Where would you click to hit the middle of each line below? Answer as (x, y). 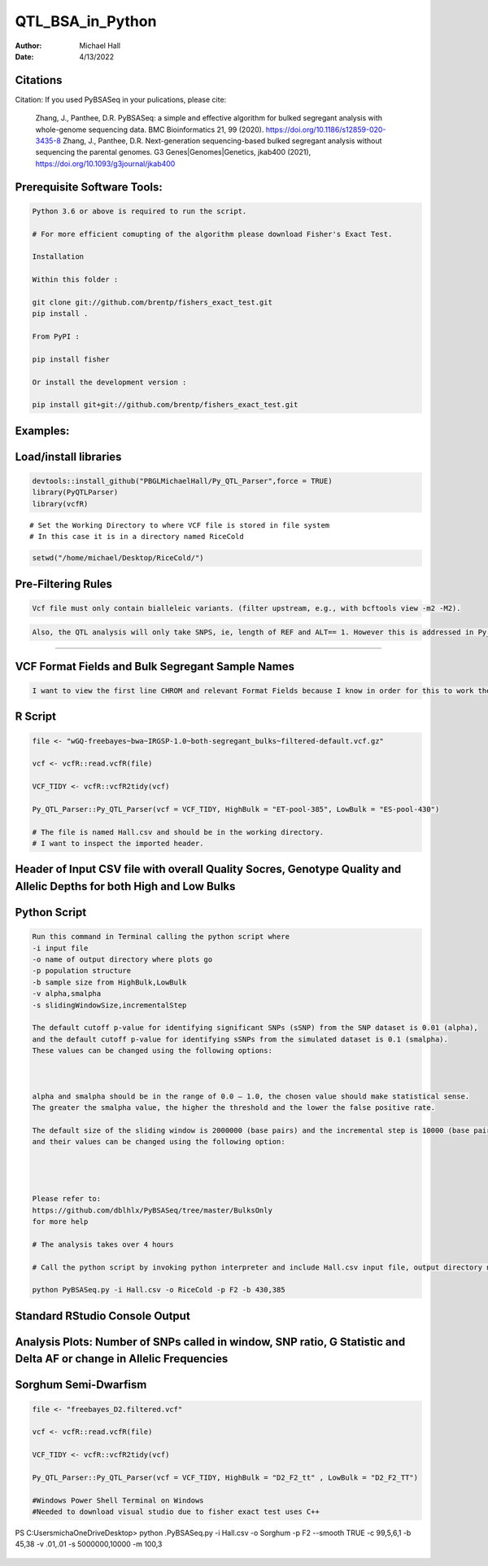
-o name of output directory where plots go (122, 960)
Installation (58, 257)
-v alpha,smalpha (67, 994)
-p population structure (82, 971)
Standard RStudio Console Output (102, 1316)
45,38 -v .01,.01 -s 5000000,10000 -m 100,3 (89, 1544)
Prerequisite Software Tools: (89, 187)
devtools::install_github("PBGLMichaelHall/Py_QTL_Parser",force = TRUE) (182, 481)
